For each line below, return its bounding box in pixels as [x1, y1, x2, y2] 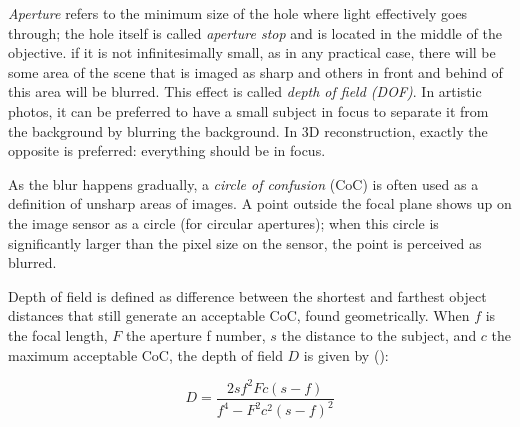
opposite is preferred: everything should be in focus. [8, 140, 326, 161]
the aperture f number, [125, 324, 266, 345]
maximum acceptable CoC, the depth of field [8, 344, 283, 365]
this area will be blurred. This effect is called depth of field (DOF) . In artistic [8, 81, 482, 102]
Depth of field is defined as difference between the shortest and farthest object [8, 285, 487, 306]
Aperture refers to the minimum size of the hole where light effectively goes [8, 3, 468, 23]
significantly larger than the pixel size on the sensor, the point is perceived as [8, 232, 482, 253]
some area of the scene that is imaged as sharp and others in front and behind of [8, 61, 503, 82]
